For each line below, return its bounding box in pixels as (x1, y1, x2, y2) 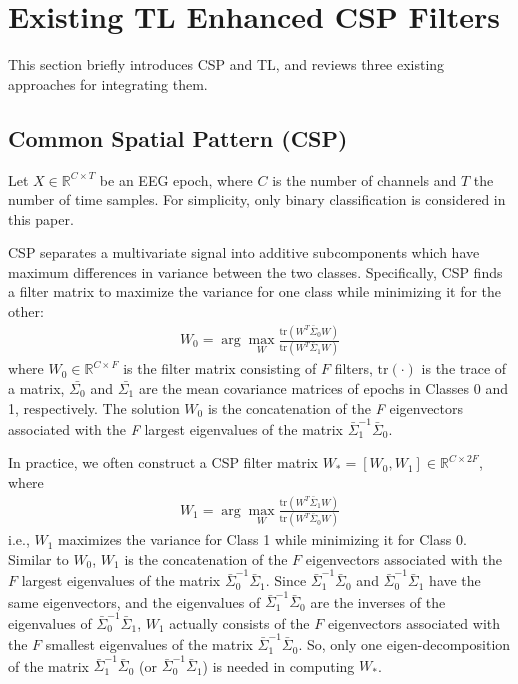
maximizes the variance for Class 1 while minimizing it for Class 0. (58, 529, 467, 550)
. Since (265, 570, 307, 591)
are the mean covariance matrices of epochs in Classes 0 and (138, 377, 508, 398)
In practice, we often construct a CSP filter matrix (8, 452, 318, 473)
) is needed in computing (202, 655, 355, 676)
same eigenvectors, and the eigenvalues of (8, 591, 261, 612)
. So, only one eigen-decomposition (298, 634, 511, 655)
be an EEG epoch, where (99, 169, 253, 190)
